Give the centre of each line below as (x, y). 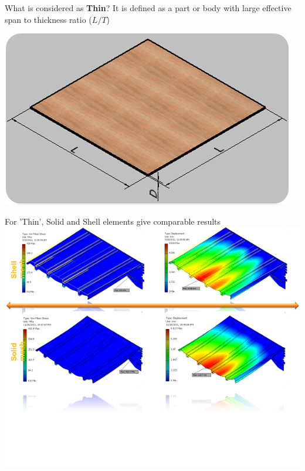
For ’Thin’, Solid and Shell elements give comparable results (113, 221)
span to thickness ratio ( (48, 19)
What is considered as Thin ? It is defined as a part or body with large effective (148, 8)
